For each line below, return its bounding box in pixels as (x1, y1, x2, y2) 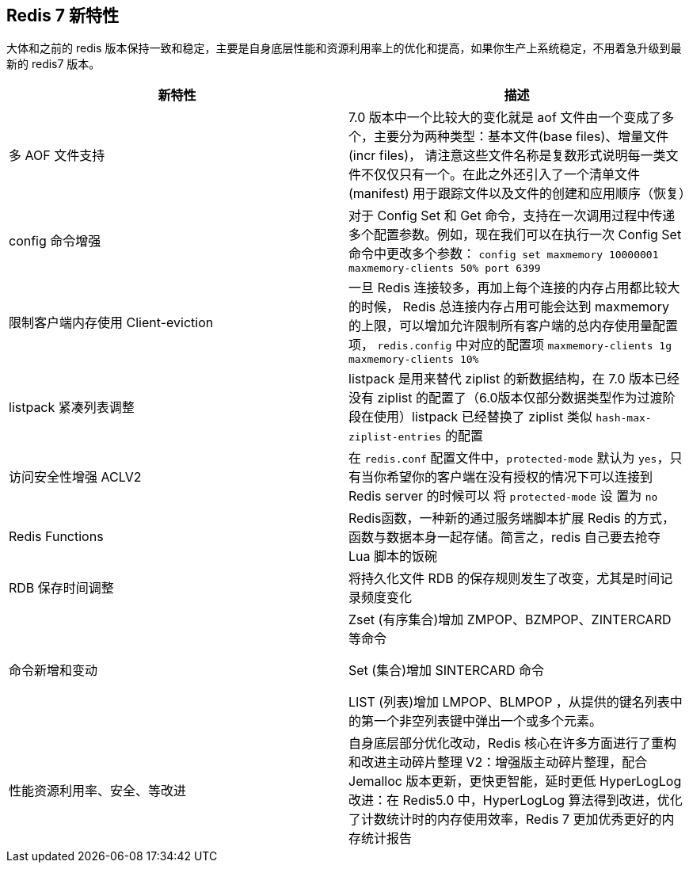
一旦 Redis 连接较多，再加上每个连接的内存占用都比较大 (348, 280, 680, 296)
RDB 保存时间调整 (9, 580, 114, 596)
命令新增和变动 (9, 662, 98, 679)
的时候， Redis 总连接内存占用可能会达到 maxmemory (348, 299, 669, 315)
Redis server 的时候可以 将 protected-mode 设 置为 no (348, 488, 658, 505)
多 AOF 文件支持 (9, 147, 105, 164)
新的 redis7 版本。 (6, 57, 101, 71)
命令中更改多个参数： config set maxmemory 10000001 (348, 246, 659, 262)
